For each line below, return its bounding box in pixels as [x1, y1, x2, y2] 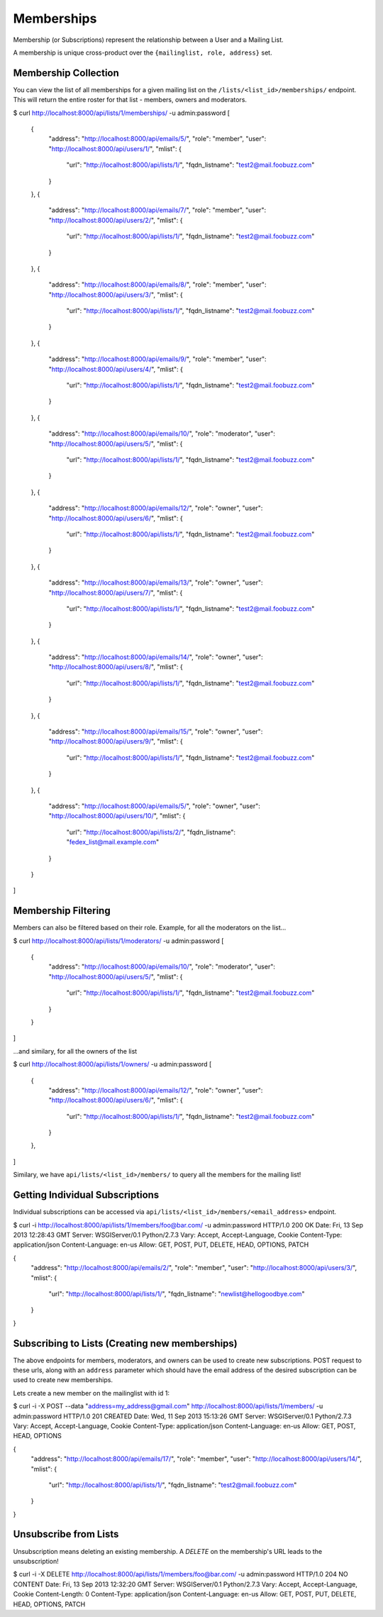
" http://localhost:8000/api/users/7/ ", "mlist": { [48, 588, 183, 597]
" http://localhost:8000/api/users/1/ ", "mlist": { [48, 144, 182, 153]
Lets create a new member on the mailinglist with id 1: [13, 1389, 170, 1397]
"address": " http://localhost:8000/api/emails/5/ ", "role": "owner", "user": [48, 802, 260, 810]
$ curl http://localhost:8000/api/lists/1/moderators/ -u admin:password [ [13, 937, 224, 945]
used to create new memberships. [13, 1376, 113, 1384]
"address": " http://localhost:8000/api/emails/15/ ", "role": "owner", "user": [48, 727, 263, 736]
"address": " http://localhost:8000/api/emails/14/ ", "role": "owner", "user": [48, 653, 264, 661]
